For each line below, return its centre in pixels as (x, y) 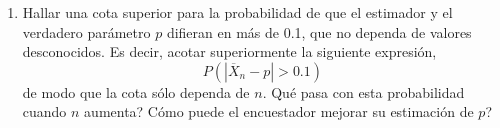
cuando (44, 111)
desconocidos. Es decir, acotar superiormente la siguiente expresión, (229, 51)
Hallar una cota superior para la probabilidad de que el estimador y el (237, 12)
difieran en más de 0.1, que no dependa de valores (319, 31)
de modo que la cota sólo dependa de (136, 91)
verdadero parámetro (86, 31)
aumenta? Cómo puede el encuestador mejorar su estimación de (279, 111)
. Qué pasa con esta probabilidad (363, 91)
